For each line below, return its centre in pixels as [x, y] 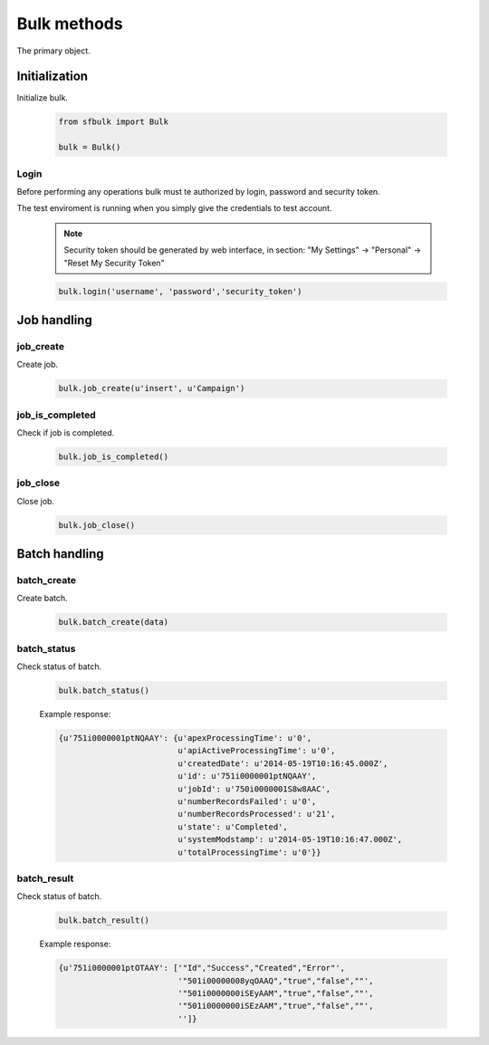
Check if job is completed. [66, 432]
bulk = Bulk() [90, 148]
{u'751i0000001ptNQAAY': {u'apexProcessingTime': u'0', [185, 738]
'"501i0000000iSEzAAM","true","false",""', [276, 1006]
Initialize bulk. [42, 98]
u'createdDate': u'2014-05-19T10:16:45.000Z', [283, 763]
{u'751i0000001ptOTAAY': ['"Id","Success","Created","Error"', [202, 968]
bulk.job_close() [97, 525]
